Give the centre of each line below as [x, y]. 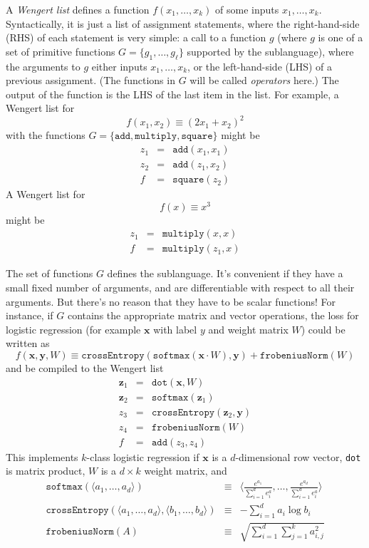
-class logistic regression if [143, 456]
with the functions [46, 135]
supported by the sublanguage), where [270, 51]
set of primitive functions [61, 51]
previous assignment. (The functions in [90, 80]
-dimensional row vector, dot [298, 456]
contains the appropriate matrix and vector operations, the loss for [213, 315]
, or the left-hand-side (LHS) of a [260, 66]
